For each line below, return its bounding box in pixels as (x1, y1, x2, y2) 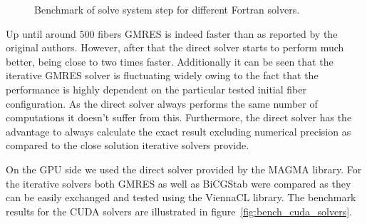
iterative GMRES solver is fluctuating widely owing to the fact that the (6, 68, 319, 83)
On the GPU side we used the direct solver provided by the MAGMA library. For (6, 161, 362, 176)
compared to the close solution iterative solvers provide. (6, 138, 249, 153)
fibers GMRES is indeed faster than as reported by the (98, 26, 338, 41)
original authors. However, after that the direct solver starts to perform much (6, 40, 344, 55)
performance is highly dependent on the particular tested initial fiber (6, 81, 306, 96)
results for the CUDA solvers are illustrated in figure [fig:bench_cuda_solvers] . (6, 203, 352, 218)
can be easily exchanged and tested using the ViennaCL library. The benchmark (6, 190, 356, 205)
